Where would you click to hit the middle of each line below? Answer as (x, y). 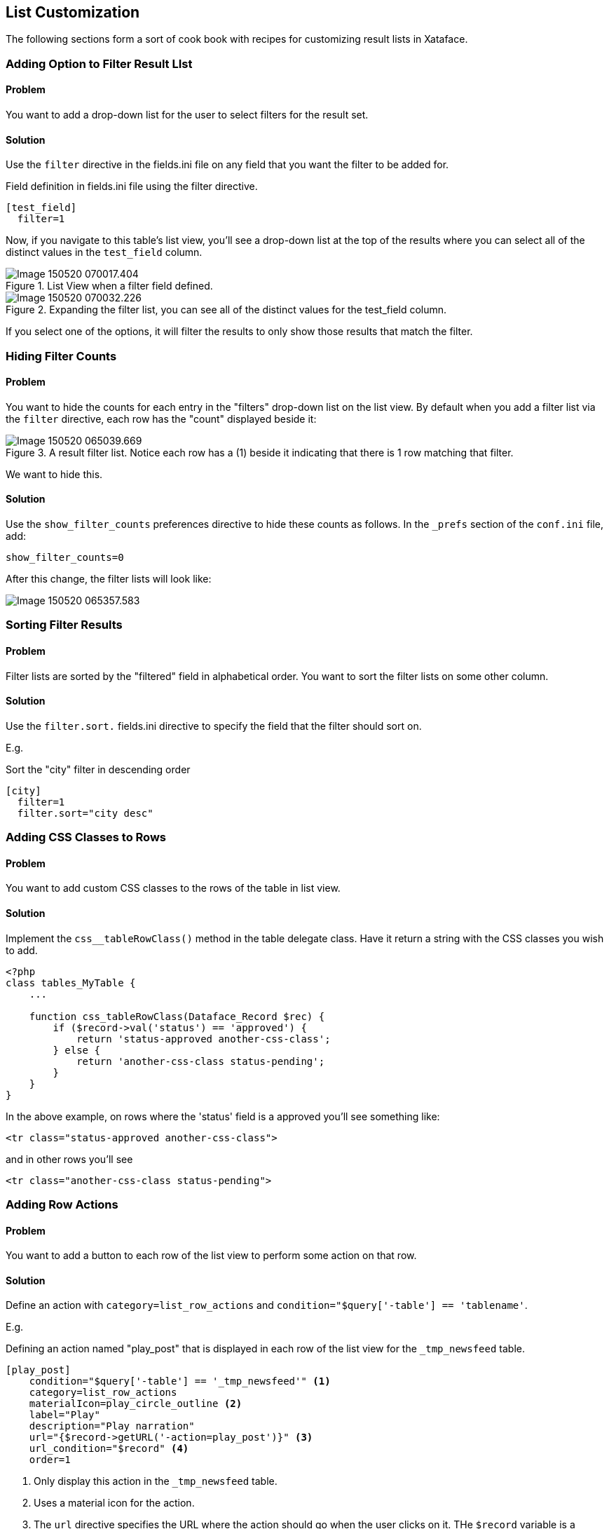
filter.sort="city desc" (85, 813)
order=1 (50, 1460)
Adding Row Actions (62, 1205)
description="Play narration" (112, 1426)
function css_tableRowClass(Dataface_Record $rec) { (177, 1016)
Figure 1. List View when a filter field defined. (109, 286)
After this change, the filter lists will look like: (109, 579)
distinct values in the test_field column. (104, 252)
